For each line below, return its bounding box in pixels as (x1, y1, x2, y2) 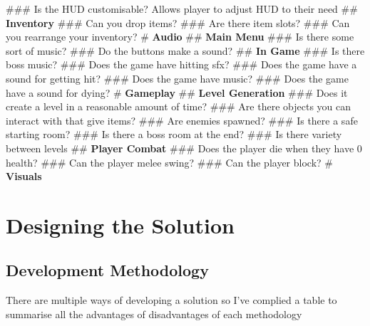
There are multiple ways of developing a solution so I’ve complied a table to (6, 293, 337, 307)
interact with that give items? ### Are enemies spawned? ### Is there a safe (6, 112, 358, 127)
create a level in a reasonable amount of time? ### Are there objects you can (6, 99, 351, 114)
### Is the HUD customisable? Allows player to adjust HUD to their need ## (6, 1, 358, 16)
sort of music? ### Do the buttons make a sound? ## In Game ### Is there (6, 43, 365, 58)
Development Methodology (6, 259, 209, 281)
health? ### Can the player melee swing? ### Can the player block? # (6, 154, 333, 169)
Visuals (6, 169, 42, 184)
